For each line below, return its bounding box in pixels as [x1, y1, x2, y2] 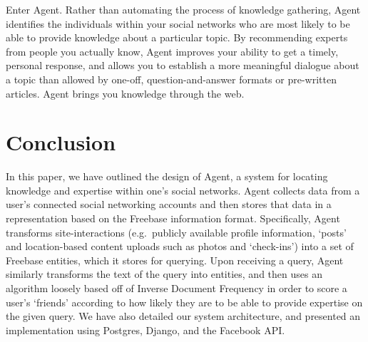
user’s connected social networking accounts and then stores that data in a [6, 197, 332, 212]
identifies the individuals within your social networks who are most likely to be [6, 16, 350, 31]
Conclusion [6, 128, 116, 157]
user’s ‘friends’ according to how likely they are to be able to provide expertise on [6, 294, 363, 309]
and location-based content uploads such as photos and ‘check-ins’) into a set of [6, 239, 354, 254]
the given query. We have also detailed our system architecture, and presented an [6, 309, 361, 323]
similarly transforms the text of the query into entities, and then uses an [6, 266, 322, 281]
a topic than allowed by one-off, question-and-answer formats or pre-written [6, 71, 337, 86]
